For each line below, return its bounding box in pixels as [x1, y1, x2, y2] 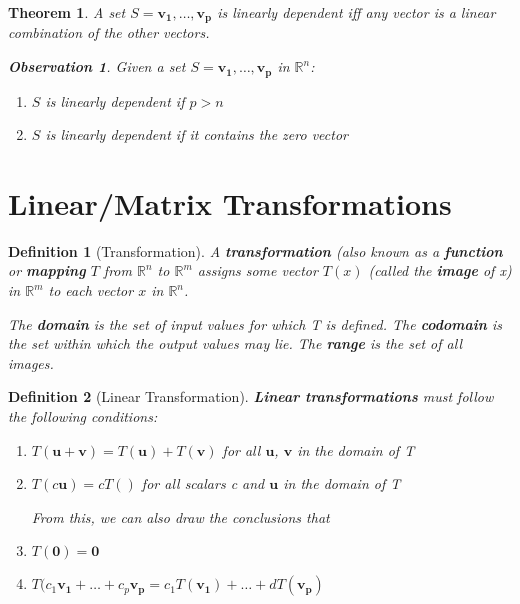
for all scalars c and [141, 473, 265, 494]
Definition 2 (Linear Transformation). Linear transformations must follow [8, 386, 494, 407]
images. [8, 352, 54, 373]
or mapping [8, 260, 86, 281]
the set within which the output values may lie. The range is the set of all [8, 333, 462, 354]
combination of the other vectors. [8, 22, 210, 43]
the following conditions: [8, 405, 158, 426]
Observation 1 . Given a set [8, 56, 186, 77]
